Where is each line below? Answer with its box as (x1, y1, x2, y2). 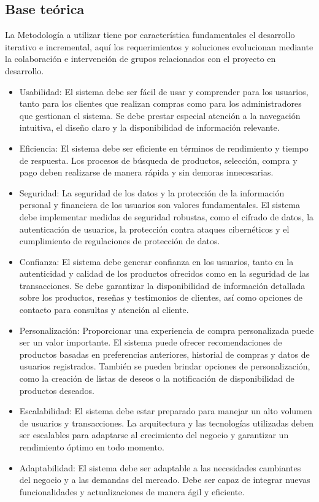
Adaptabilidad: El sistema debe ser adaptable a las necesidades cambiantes (19, 461, 301, 474)
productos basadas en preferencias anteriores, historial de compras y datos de (19, 347, 310, 360)
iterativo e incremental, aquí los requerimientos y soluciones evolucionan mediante (5, 40, 313, 53)
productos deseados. (19, 384, 94, 396)
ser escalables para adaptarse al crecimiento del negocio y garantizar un (19, 428, 289, 441)
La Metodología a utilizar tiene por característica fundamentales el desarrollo (5, 28, 295, 41)
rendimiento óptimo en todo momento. (19, 441, 164, 454)
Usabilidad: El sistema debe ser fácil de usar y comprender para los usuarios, (19, 85, 309, 98)
